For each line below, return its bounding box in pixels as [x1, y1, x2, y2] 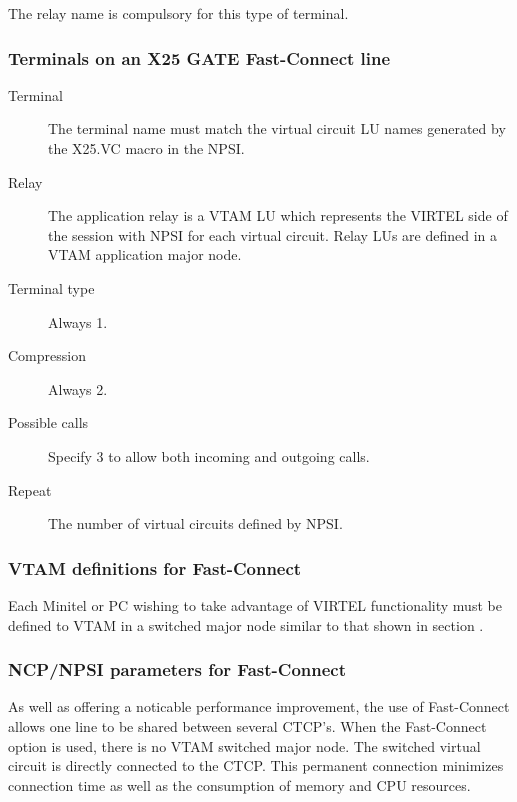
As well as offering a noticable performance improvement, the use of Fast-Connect [8, 696, 510, 717]
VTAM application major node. [48, 244, 242, 265]
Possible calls [8, 412, 89, 433]
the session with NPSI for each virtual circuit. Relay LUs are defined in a [48, 224, 498, 245]
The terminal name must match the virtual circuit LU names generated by [48, 118, 506, 139]
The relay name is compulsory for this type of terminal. [8, 3, 349, 23]
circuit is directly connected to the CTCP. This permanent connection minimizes [8, 755, 504, 776]
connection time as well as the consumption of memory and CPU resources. [8, 774, 471, 795]
